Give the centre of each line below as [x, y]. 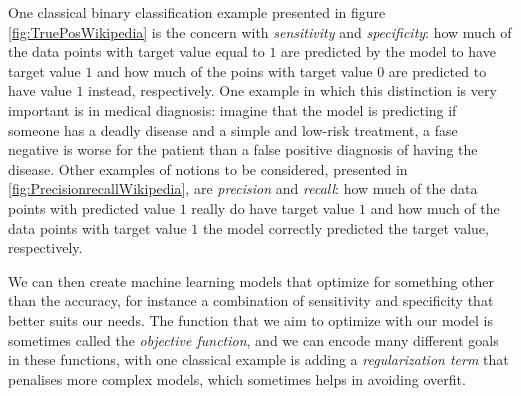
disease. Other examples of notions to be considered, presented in [208, 168]
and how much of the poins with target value [235, 70]
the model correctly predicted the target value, [345, 227]
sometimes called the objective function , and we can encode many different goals [253, 339]
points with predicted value [91, 207]
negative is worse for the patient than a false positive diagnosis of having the [243, 149]
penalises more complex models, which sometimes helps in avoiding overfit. [237, 378]
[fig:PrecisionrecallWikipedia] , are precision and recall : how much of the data [243, 188]
